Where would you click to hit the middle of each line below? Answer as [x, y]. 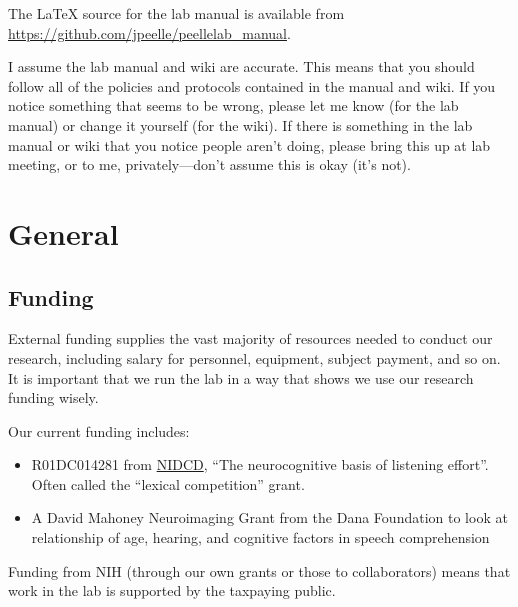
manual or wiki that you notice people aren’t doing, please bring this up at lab [249, 144]
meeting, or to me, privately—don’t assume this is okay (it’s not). [209, 164]
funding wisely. [53, 397]
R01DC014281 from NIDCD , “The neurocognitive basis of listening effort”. [260, 464]
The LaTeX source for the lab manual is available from [176, 13]
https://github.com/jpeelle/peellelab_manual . [149, 32]
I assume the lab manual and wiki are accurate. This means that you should [241, 66]
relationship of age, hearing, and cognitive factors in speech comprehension [260, 537]
